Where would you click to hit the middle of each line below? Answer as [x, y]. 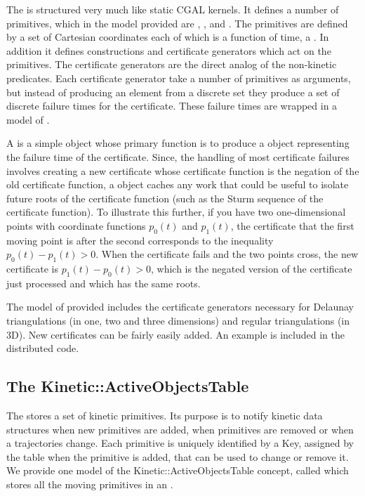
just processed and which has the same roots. [104, 283]
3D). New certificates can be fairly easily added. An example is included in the [175, 334]
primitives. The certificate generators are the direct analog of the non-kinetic [172, 64]
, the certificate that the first [292, 225]
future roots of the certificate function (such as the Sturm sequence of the [165, 198]
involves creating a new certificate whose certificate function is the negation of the [183, 170]
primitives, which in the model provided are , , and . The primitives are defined [177, 23]
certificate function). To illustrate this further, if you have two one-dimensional [176, 212]
